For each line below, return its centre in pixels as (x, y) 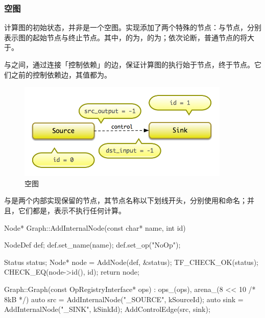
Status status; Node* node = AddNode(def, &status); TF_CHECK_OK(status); (131, 262)
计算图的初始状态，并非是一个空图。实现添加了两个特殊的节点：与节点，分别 (133, 27)
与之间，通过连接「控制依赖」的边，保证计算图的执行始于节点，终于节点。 (129, 64)
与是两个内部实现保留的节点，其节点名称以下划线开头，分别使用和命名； (126, 200)
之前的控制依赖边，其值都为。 (61, 74)
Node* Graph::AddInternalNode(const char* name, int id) (95, 227)
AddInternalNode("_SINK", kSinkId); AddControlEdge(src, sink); (107, 309)
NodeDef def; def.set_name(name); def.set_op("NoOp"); (92, 245)
